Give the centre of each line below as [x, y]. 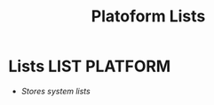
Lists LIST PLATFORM [90, 66]
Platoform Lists [148, 16]
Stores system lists [55, 91]
